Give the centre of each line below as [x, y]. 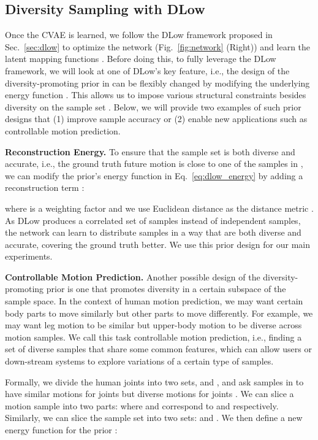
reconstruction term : [45, 187]
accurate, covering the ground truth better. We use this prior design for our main [158, 244]
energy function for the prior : [61, 430]
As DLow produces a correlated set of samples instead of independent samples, [153, 220]
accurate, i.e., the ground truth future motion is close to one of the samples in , [154, 164]
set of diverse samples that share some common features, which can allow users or [158, 349]
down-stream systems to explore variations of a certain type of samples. [139, 361]
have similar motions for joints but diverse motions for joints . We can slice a [150, 394]
